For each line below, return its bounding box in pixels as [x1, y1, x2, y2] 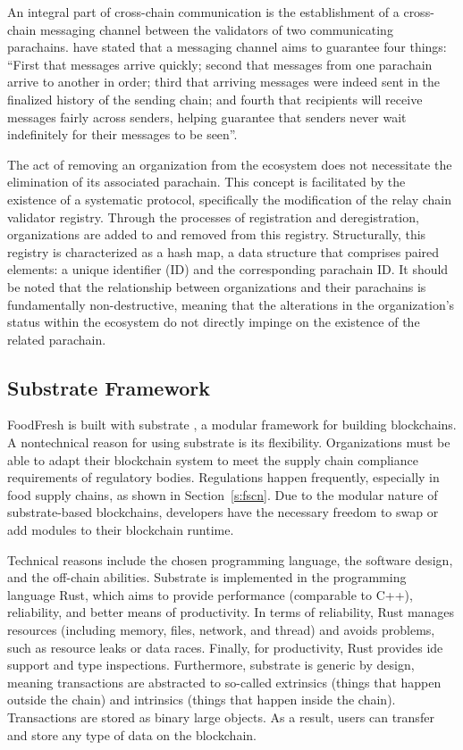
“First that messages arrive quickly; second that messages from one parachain [7, 54, 433, 73]
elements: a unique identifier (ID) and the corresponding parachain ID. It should [7, 260, 449, 279]
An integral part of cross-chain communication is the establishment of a [7, 3, 400, 21]
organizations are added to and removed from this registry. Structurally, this [7, 225, 426, 244]
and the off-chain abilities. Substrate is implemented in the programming [7, 568, 407, 587]
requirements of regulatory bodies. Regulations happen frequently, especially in [7, 468, 440, 487]
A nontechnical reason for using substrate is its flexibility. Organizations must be [7, 433, 450, 452]
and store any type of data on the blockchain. [7, 725, 257, 744]
